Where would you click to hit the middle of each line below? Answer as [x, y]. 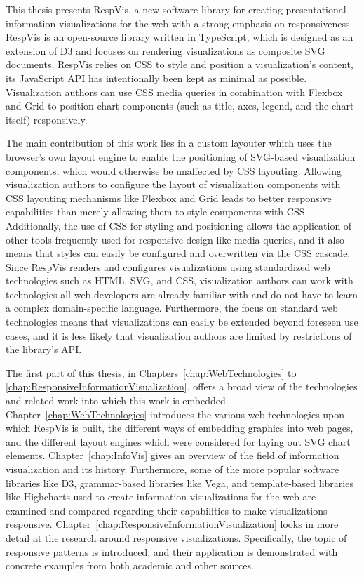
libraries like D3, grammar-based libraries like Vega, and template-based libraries [180, 483]
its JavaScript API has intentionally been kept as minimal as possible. [156, 78]
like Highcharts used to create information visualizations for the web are [161, 497]
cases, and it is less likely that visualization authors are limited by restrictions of [179, 335]
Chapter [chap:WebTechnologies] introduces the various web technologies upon [175, 414]
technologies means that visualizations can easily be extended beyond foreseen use [182, 322]
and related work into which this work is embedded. [117, 400]
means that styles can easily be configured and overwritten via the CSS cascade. [178, 253]
